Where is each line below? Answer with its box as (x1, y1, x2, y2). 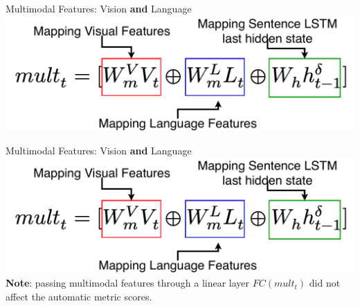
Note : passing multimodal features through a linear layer (6, 276, 250, 290)
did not (309, 276, 341, 290)
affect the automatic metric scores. (6, 289, 152, 303)
